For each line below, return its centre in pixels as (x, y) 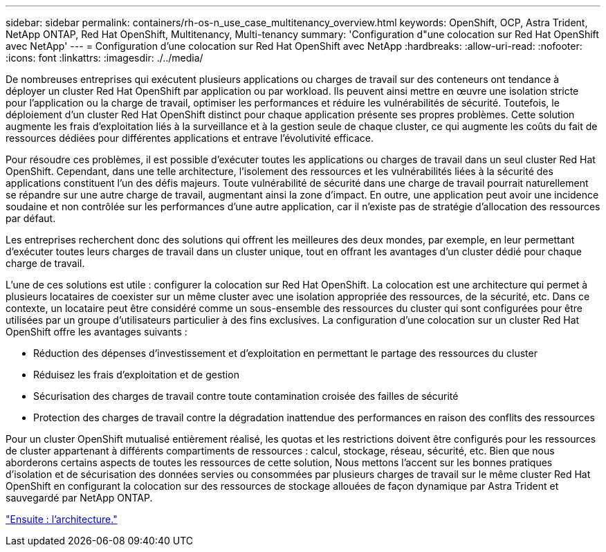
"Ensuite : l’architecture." (62, 519)
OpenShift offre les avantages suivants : (97, 332)
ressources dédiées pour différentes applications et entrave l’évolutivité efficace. (190, 138)
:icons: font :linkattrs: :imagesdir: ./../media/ (104, 58)
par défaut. (31, 218)
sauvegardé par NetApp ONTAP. (79, 498)
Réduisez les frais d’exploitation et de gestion (136, 375)
